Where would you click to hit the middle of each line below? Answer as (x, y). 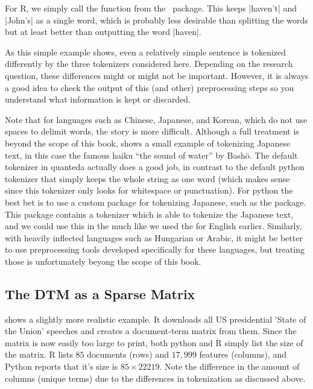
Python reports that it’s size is (62, 366)
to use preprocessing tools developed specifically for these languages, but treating (155, 249)
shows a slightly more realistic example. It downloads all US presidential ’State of (156, 319)
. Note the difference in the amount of (229, 366)
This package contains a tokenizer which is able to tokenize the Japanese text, (149, 214)
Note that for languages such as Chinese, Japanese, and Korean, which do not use (156, 119)
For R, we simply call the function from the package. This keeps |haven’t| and (151, 8)
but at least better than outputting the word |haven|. (103, 32)
